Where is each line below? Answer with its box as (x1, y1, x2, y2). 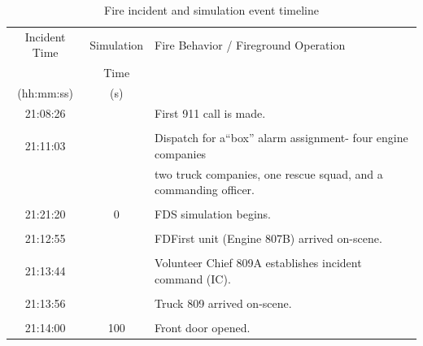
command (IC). (155, 270, 231, 287)
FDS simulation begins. (155, 205, 271, 223)
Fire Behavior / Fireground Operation (155, 36, 346, 53)
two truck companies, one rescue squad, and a (155, 165, 383, 182)
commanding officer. (155, 181, 255, 198)
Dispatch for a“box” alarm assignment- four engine (155, 129, 408, 146)
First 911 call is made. (155, 104, 266, 121)
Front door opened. (155, 319, 251, 336)
